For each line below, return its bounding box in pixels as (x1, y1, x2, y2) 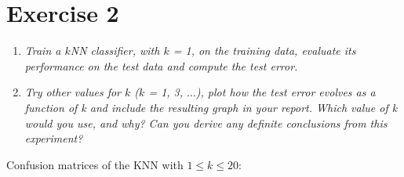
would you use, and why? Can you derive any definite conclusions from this (24, 114, 388, 131)
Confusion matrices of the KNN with (6, 156, 184, 172)
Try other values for (24, 84, 122, 100)
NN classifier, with (70, 42, 160, 59)
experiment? (24, 130, 83, 146)
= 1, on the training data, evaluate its (173, 42, 356, 59)
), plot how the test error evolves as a (195, 84, 376, 100)
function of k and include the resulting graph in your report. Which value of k (24, 99, 398, 115)
